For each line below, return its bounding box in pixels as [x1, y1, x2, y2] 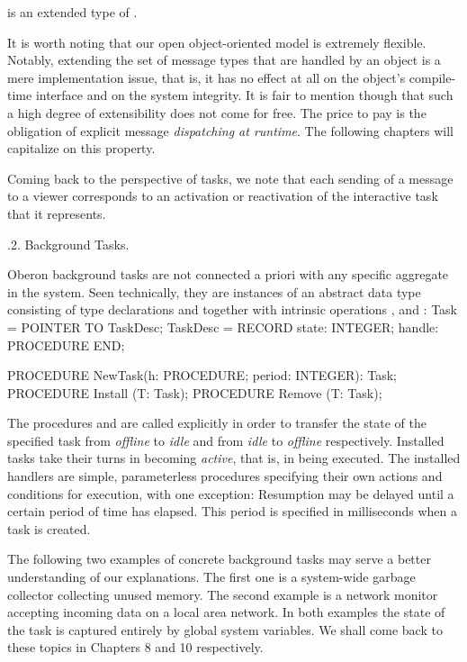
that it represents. [7, 204, 106, 222]
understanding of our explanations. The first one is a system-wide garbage [7, 567, 416, 586]
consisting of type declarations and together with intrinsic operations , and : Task [7, 300, 457, 319]
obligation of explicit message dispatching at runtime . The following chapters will [7, 121, 454, 140]
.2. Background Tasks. [7, 234, 130, 253]
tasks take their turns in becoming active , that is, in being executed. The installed [7, 449, 461, 467]
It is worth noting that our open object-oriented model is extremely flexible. [7, 32, 427, 51]
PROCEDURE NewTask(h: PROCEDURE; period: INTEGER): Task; [7, 366, 397, 385]
